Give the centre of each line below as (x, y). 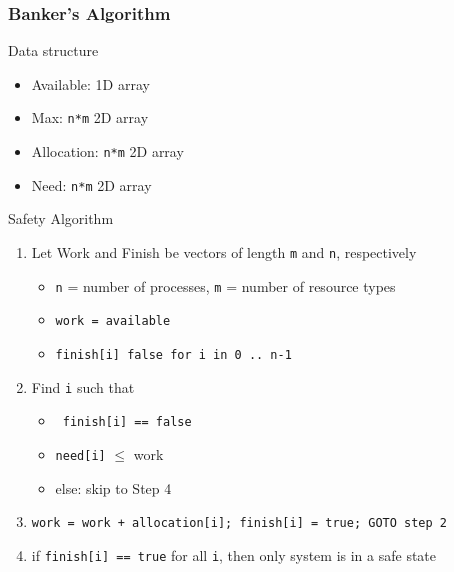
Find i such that (83, 386)
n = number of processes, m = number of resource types (225, 285)
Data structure (53, 50)
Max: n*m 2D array (90, 117)
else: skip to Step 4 (113, 487)
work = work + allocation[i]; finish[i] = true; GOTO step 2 (239, 523)
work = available (113, 321)
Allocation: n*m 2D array (107, 151)
